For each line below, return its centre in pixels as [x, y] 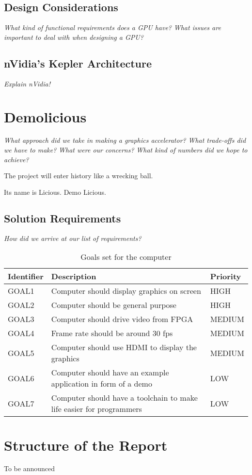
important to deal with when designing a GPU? [74, 37]
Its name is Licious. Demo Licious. [55, 192]
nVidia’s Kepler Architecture [78, 63]
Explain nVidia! [27, 83]
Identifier [26, 276]
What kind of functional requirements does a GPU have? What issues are [112, 27]
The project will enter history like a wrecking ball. [79, 176]
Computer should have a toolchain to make [124, 398]
